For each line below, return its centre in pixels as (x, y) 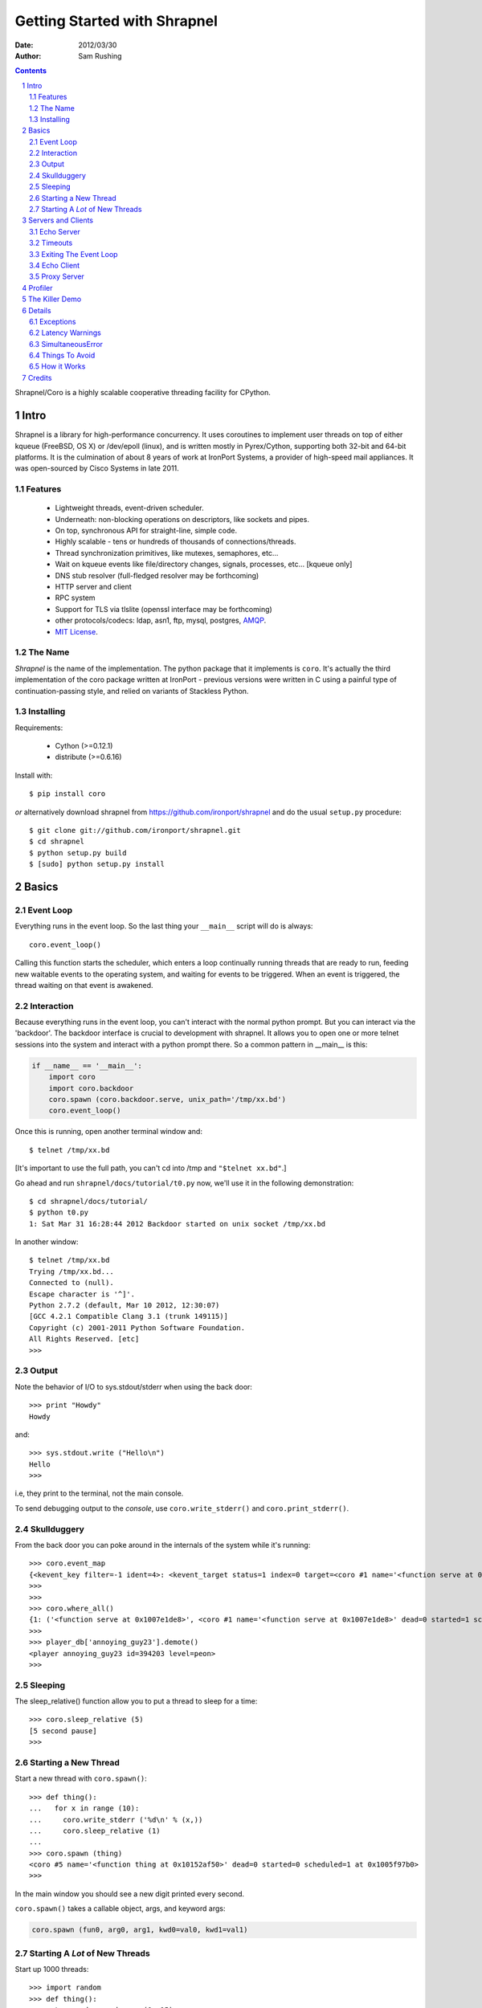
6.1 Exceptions (53, 321)
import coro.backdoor (91, 1088)
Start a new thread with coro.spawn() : (81, 1778)
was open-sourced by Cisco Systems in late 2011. (97, 468)
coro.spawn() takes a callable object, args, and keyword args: (120, 1908)
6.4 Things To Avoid (62, 355)
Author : (28, 55)
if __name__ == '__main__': (87, 1065)
